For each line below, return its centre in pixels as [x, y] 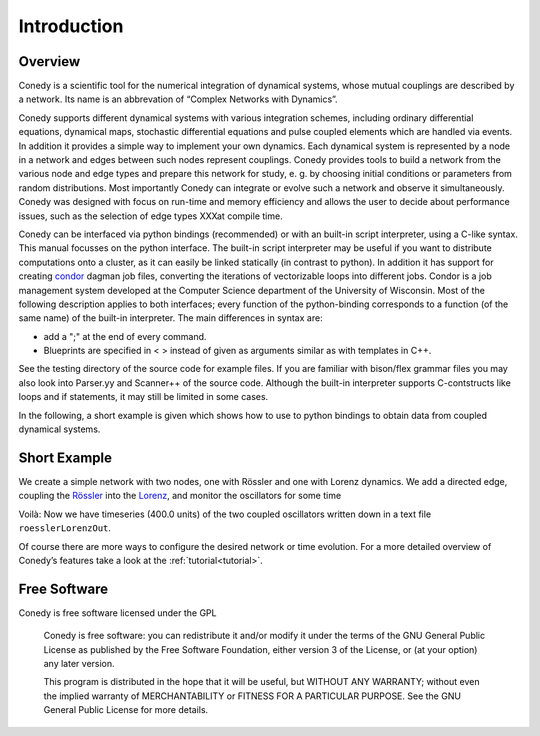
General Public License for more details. [126, 710]
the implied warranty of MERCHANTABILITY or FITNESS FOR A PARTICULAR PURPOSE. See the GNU [252, 696]
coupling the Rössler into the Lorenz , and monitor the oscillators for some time [180, 496]
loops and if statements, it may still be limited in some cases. [143, 397]
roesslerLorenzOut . [65, 528]
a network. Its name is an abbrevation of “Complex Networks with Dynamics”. [178, 99]
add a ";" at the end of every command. [125, 336]
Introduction [71, 26]
